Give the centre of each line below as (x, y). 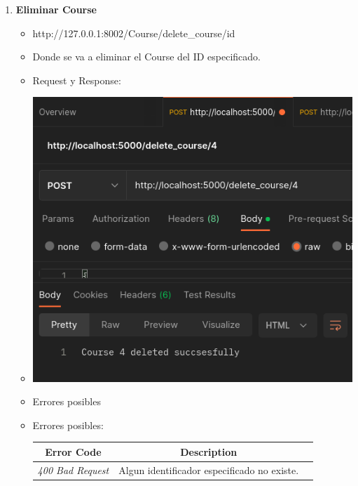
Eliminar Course (56, 9)
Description (209, 451)
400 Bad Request (73, 469)
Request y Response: (77, 80)
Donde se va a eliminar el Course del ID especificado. (146, 57)
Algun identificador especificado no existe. (209, 469)
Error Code (73, 451)
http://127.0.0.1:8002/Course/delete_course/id (134, 33)
